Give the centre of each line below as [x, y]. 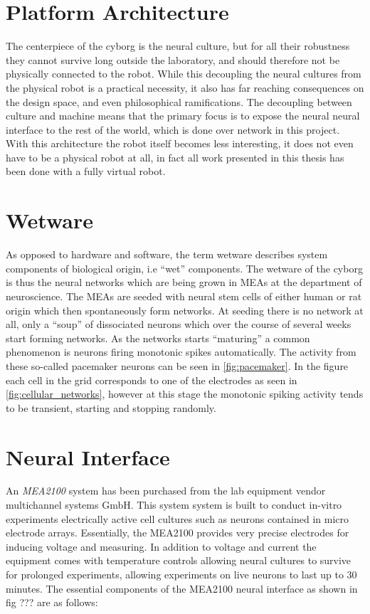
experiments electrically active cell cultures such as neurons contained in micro [177, 518]
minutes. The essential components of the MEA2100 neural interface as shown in [182, 588]
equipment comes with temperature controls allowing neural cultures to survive [179, 560]
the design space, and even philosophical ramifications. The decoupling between [179, 101]
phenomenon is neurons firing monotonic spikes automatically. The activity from [181, 352]
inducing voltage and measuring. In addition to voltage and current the [161, 546]
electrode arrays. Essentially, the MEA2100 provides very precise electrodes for [178, 533]
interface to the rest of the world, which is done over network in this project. [173, 129]
